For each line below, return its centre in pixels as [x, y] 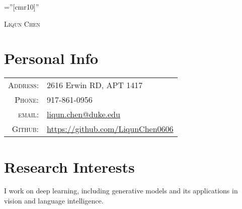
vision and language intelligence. [54, 201]
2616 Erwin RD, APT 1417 [95, 85]
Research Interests [69, 166]
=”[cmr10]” [22, 7]
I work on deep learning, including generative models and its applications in [121, 191]
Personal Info [51, 58]
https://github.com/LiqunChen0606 [110, 129]
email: [28, 114]
